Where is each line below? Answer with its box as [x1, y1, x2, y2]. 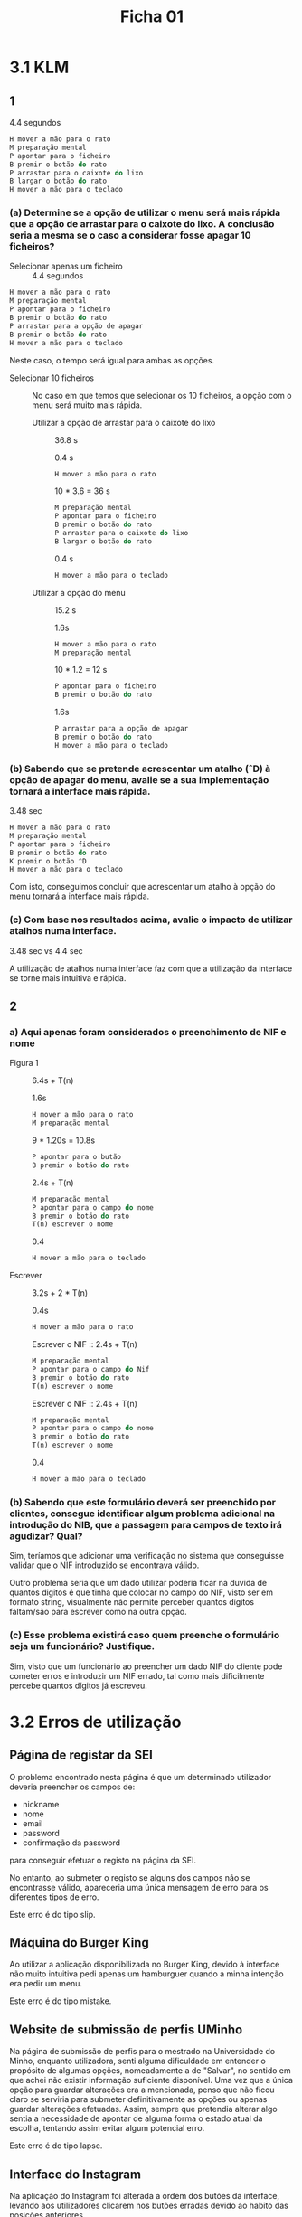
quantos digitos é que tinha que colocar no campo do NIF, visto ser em [9, 1587, 274, 1598]
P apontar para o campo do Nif [32, 1364, 150, 1373]
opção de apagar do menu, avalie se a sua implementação [9, 773, 269, 786]
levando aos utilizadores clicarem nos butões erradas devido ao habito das [9, 2200, 289, 2211]
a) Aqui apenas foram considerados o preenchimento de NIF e [9, 1025, 287, 1038]
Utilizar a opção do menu [32, 587, 126, 598]
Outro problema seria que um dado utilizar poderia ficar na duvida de [9, 1578, 268, 1589]
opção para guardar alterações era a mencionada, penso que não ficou [9, 2084, 275, 2095]
